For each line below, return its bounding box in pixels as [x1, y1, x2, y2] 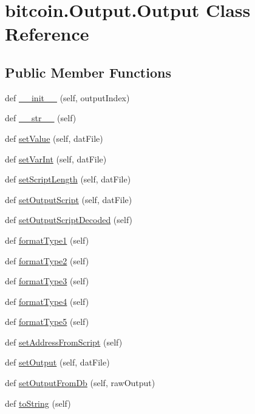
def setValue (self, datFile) [5, 132, 103, 144]
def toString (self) [5, 396, 71, 409]
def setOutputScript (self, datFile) [5, 193, 132, 205]
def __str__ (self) [5, 112, 76, 124]
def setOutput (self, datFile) [5, 356, 110, 369]
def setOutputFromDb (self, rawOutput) [5, 376, 155, 389]
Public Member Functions [5, 62, 171, 81]
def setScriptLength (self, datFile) [5, 173, 131, 185]
